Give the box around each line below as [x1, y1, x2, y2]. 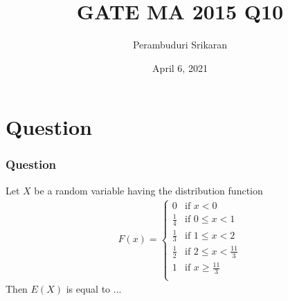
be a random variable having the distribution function [34, 183, 263, 197]
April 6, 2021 [152, 60, 208, 75]
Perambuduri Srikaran [132, 37, 228, 52]
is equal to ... [66, 282, 122, 296]
